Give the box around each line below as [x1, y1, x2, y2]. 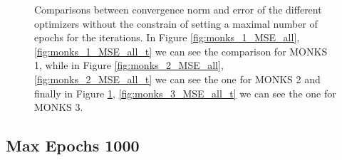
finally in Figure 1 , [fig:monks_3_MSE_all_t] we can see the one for [34, 85, 336, 100]
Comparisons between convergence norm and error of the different [34, 2, 322, 16]
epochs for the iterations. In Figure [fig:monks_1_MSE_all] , [34, 30, 300, 45]
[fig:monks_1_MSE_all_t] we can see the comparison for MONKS [34, 43, 328, 58]
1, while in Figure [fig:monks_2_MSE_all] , [34, 58, 224, 73]
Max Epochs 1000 [6, 134, 140, 156]
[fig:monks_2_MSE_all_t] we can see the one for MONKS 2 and [34, 71, 321, 86]
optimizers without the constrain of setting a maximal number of [34, 16, 318, 31]
